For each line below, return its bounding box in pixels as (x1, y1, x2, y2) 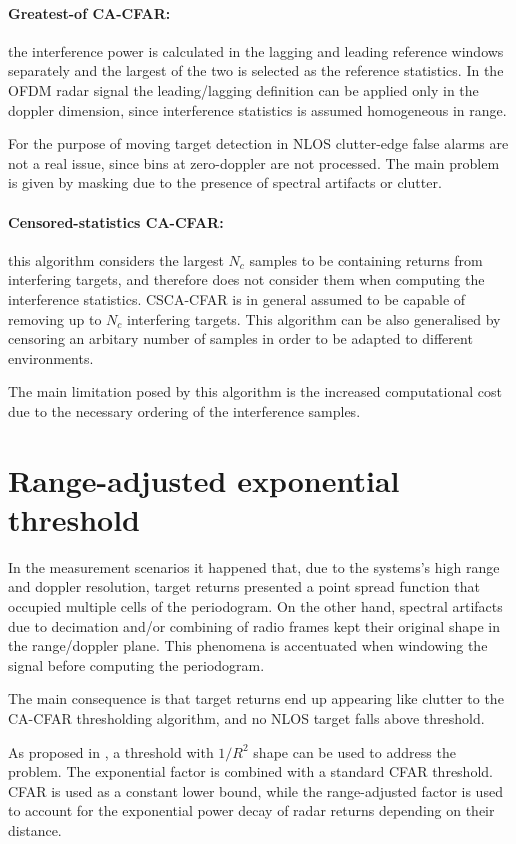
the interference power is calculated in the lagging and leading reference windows (8, 40, 504, 61)
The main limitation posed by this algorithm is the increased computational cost (8, 381, 502, 402)
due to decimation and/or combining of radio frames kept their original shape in (8, 615, 500, 636)
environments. (8, 347, 94, 368)
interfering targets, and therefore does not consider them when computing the (8, 269, 485, 290)
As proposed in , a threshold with (8, 741, 214, 762)
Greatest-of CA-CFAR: (8, 2, 171, 23)
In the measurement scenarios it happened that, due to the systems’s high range (8, 556, 500, 577)
